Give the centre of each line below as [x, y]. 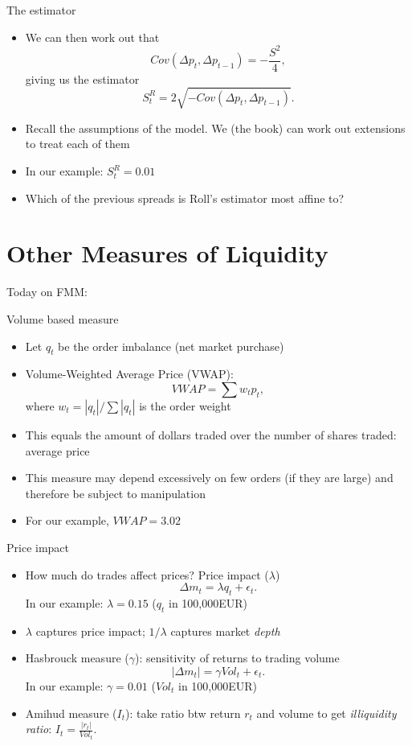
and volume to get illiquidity [326, 713]
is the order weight [185, 405]
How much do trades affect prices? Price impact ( [147, 574]
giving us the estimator [82, 78]
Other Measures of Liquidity [167, 253]
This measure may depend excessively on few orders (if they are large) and [209, 478]
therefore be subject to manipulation [115, 493]
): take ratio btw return [183, 713]
